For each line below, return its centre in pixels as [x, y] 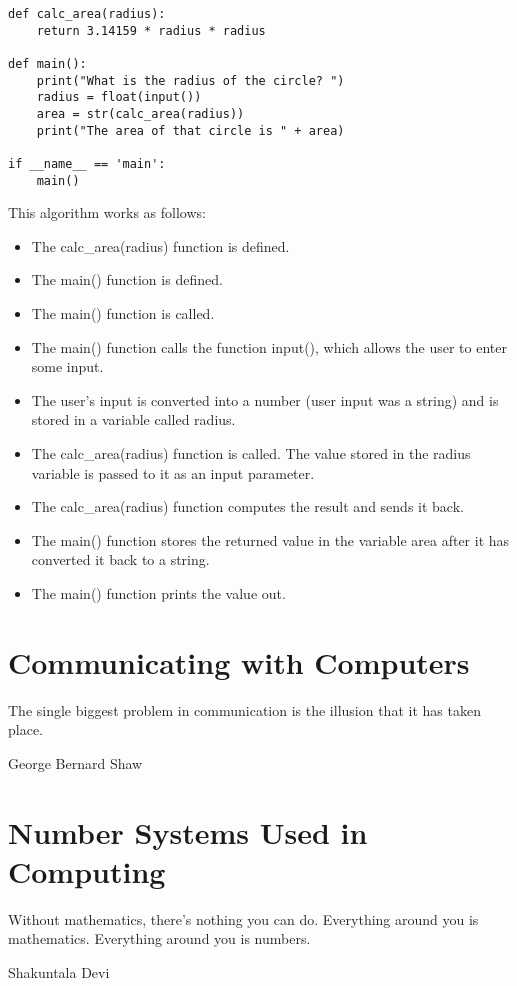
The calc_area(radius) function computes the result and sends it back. [247, 506]
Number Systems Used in [188, 831]
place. [25, 729]
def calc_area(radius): [87, 14]
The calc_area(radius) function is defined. [160, 245]
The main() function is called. [123, 313]
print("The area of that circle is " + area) [190, 130]
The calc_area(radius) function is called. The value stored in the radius [251, 452]
